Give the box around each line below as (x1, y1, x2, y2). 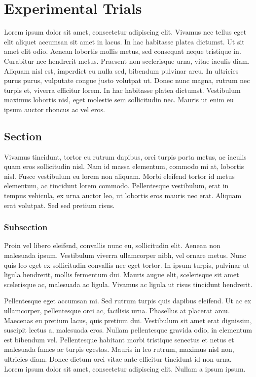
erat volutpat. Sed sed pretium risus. (4, 200, 115, 210)
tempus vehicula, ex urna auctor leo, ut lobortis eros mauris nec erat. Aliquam (4, 190, 242, 201)
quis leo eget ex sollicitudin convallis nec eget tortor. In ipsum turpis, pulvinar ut (4, 259, 250, 270)
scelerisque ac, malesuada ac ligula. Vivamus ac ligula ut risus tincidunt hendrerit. (4, 279, 253, 289)
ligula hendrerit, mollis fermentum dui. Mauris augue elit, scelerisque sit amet (4, 269, 239, 280)
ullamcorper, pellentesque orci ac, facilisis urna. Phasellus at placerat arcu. (4, 305, 230, 316)
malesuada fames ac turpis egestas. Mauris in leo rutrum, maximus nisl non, (4, 344, 234, 354)
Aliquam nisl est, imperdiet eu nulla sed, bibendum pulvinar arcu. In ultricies (4, 65, 239, 76)
